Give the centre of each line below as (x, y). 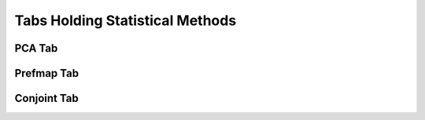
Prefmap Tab (46, 73)
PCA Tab (36, 48)
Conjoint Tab (46, 98)
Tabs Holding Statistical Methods (126, 20)
